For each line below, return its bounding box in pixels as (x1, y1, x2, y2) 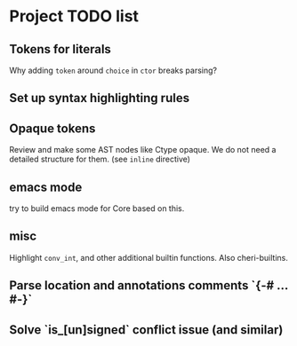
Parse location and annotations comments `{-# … (9, 278, 289, 294)
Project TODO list (9, 6, 140, 27)
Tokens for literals (9, 42, 111, 57)
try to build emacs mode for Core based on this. (9, 203, 185, 214)
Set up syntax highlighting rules (9, 90, 189, 106)
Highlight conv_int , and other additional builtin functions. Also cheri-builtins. (9, 252, 289, 263)
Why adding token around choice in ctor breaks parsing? (9, 65, 218, 75)
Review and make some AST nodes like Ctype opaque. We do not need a (9, 145, 277, 155)
